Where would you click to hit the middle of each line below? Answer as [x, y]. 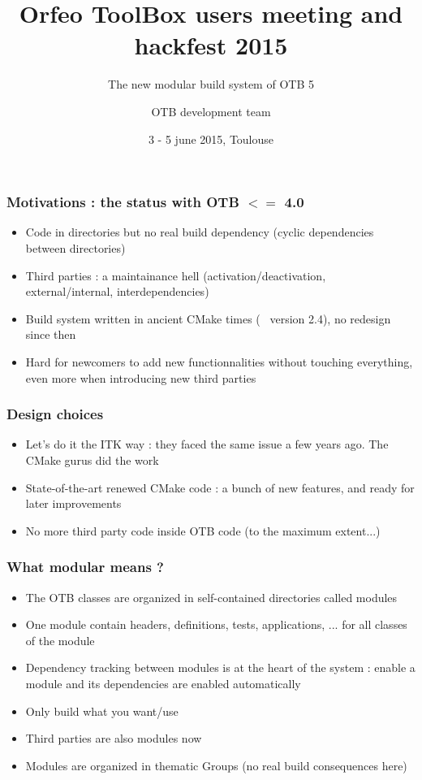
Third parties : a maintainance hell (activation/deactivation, [176, 275]
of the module [60, 640]
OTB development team [211, 111]
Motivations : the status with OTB [123, 202]
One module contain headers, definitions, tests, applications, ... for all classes [216, 624]
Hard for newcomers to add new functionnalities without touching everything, [219, 361]
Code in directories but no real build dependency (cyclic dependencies [200, 232]
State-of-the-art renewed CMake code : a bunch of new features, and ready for [220, 487]
